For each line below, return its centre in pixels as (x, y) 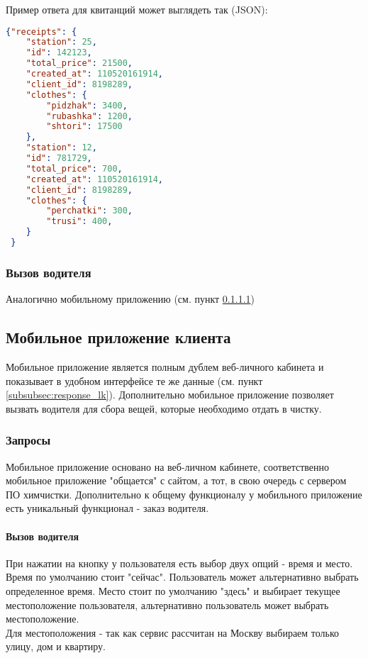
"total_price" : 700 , (74, 168)
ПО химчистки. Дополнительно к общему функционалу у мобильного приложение (184, 494)
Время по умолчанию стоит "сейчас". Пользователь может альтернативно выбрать (182, 577)
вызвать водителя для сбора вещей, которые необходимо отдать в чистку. (164, 408)
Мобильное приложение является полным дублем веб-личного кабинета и (165, 366)
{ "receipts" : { (41, 32)
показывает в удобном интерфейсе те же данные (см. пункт (134, 380)
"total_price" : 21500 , (79, 63)
